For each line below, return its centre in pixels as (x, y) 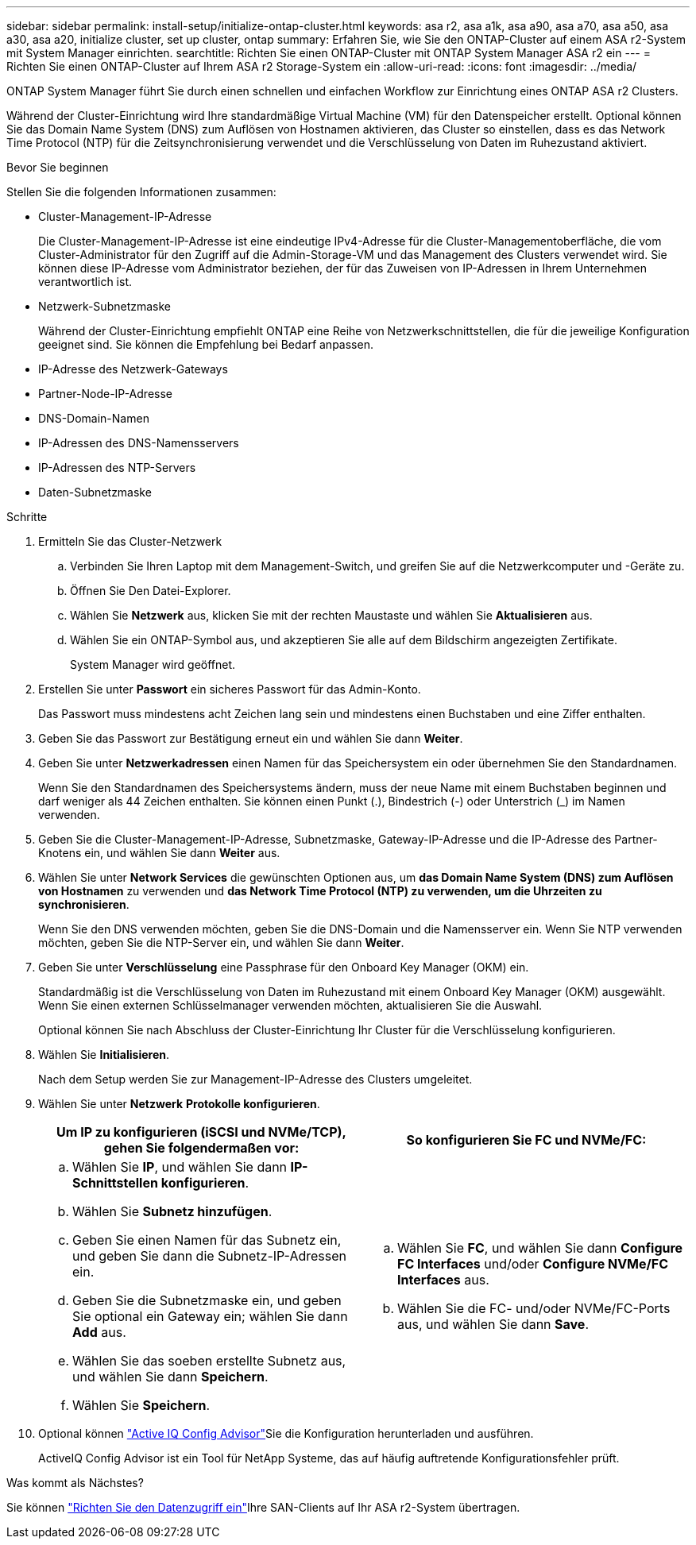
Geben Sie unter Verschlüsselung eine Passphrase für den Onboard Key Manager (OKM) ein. (284, 967)
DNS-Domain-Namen (94, 418)
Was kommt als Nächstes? (75, 1483)
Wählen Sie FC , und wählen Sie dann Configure (540, 1248)
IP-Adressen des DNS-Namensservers (139, 443)
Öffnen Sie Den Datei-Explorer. (151, 591)
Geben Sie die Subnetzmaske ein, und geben (207, 1300)
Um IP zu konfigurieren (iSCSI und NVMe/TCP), (201, 1132)
